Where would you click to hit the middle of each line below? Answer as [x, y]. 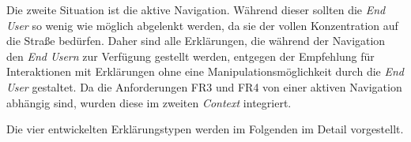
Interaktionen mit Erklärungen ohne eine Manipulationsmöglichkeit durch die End [205, 71]
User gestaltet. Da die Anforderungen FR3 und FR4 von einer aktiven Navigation [204, 86]
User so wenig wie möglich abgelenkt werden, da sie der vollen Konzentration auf [202, 25]
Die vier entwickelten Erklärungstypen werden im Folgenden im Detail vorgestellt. [205, 129]
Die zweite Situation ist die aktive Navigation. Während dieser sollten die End [196, 9]
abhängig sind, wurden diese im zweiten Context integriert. [149, 102]
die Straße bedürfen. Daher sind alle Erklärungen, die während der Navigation [196, 41]
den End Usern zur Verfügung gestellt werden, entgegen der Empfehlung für [190, 56]
